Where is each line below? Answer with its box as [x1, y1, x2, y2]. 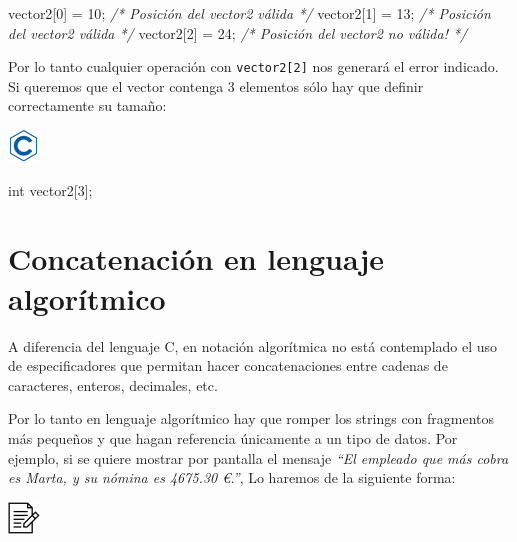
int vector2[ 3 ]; [8, 179, 93, 200]
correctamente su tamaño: [8, 95, 167, 116]
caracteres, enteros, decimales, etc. [8, 374, 218, 395]
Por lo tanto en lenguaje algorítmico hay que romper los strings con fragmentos [8, 408, 495, 429]
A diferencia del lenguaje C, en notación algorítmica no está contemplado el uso [8, 335, 498, 356]
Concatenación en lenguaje [8, 238, 385, 279]
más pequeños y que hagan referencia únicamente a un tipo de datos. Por [8, 427, 458, 448]
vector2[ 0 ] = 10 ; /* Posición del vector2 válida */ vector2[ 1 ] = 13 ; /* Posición [8, 3, 491, 23]
